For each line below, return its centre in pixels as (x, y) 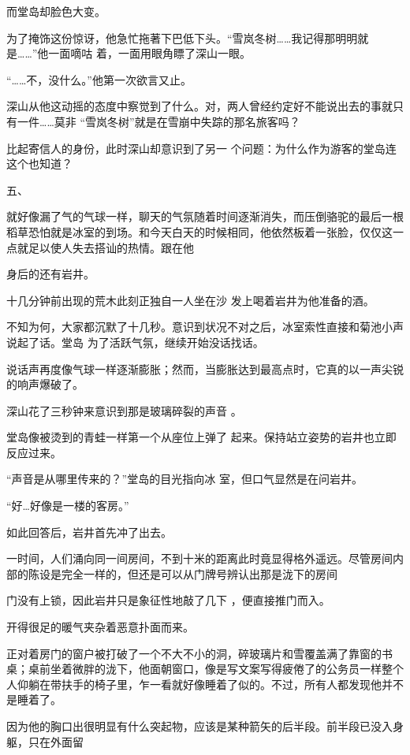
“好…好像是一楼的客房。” (68, 506)
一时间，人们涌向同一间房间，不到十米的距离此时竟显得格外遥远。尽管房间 (199, 558)
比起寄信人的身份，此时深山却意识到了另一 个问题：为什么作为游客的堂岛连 (201, 148)
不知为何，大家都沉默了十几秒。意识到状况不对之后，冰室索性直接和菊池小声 (205, 327)
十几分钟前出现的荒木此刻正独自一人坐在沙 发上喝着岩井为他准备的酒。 (190, 300)
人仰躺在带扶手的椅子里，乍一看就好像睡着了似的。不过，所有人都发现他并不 (205, 684)
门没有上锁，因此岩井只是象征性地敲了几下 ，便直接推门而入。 (168, 600)
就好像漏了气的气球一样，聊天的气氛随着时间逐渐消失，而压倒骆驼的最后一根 (205, 216)
